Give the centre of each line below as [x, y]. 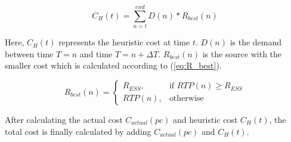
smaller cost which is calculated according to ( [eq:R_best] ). [113, 65]
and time [96, 53]
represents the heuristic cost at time [124, 42]
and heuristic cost [205, 119]
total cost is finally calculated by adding [78, 131]
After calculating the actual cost [64, 119]
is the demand [256, 42]
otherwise [186, 99]
